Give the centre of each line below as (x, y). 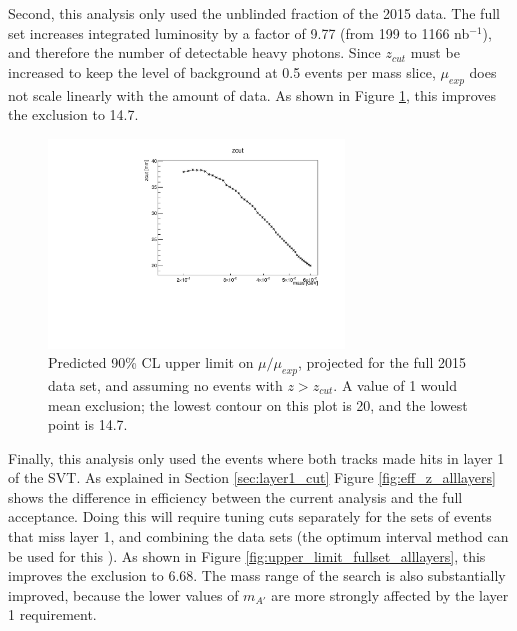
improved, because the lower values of (123, 594)
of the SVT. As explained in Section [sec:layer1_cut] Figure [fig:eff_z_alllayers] (252, 477)
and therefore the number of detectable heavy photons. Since (194, 52)
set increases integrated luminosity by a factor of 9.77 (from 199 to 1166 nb (239, 32)
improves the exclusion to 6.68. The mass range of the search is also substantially (257, 575)
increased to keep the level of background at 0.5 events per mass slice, (222, 71)
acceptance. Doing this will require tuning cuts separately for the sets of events (250, 516)
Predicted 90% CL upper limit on (151, 362)
